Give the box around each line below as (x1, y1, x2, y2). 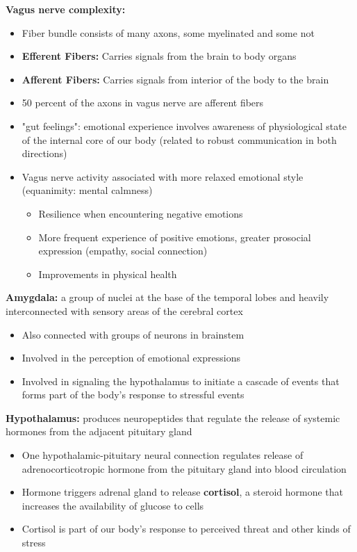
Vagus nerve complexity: (6, 2, 126, 16)
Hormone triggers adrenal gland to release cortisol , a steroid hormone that (22, 485, 344, 499)
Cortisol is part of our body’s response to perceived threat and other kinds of (22, 521, 351, 536)
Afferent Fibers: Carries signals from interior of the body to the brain (22, 72, 329, 86)
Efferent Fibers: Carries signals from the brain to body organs (22, 49, 297, 63)
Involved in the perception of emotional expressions (22, 350, 240, 365)
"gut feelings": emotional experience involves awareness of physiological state (22, 118, 347, 133)
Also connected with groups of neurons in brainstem (22, 327, 244, 341)
